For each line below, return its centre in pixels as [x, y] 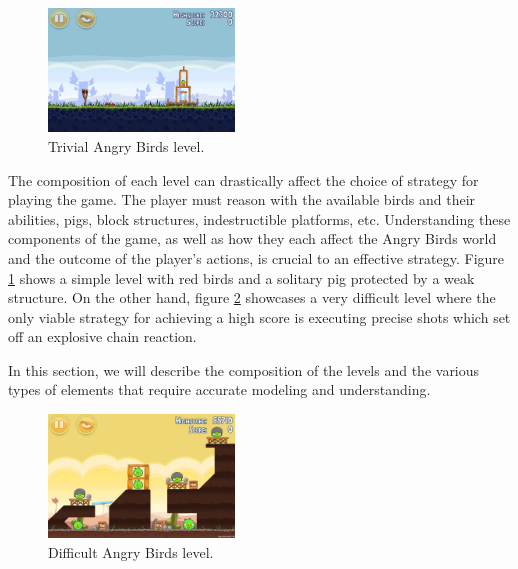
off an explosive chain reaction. [102, 336]
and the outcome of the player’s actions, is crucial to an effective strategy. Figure [256, 257]
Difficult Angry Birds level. [131, 552]
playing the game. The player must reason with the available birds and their [242, 199]
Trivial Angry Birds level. [126, 145]
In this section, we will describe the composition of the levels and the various [244, 369]
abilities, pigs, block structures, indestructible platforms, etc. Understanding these [259, 218]
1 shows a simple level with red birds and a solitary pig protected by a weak [241, 277]
